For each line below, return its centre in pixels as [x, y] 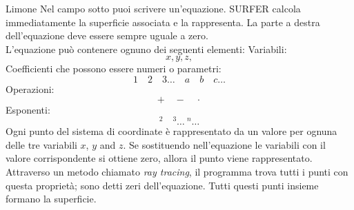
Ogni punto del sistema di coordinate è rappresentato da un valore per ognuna [171, 131]
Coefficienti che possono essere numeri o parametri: [114, 69]
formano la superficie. [51, 199]
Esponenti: [28, 109]
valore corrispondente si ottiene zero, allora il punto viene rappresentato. [159, 158]
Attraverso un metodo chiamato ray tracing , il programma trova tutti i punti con [177, 172]
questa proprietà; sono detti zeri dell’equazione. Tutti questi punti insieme [162, 185]
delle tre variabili [41, 144]
